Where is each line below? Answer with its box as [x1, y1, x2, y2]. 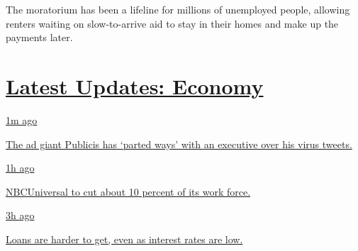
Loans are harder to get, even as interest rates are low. [6, 231, 243, 246]
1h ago [6, 160, 35, 175]
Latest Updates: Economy [6, 71, 264, 100]
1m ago [6, 112, 38, 127]
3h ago [6, 208, 35, 223]
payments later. [6, 30, 73, 45]
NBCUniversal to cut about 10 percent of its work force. [6, 184, 251, 199]
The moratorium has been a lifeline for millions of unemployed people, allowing [6, 2, 350, 16]
